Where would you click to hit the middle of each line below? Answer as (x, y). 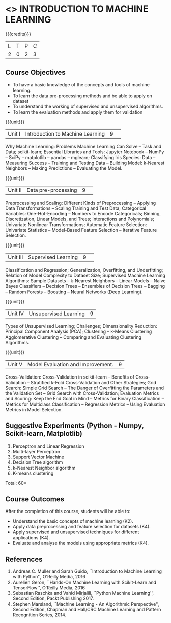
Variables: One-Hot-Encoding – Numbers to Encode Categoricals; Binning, (83, 213)
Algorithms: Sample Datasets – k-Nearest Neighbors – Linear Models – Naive (85, 281)
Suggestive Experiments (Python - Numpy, (75, 426)
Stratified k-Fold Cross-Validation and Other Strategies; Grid (93, 382)
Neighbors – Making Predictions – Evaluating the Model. (64, 168)
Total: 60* (16, 483)
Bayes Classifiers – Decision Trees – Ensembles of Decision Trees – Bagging (85, 286)
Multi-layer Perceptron (36, 451)
